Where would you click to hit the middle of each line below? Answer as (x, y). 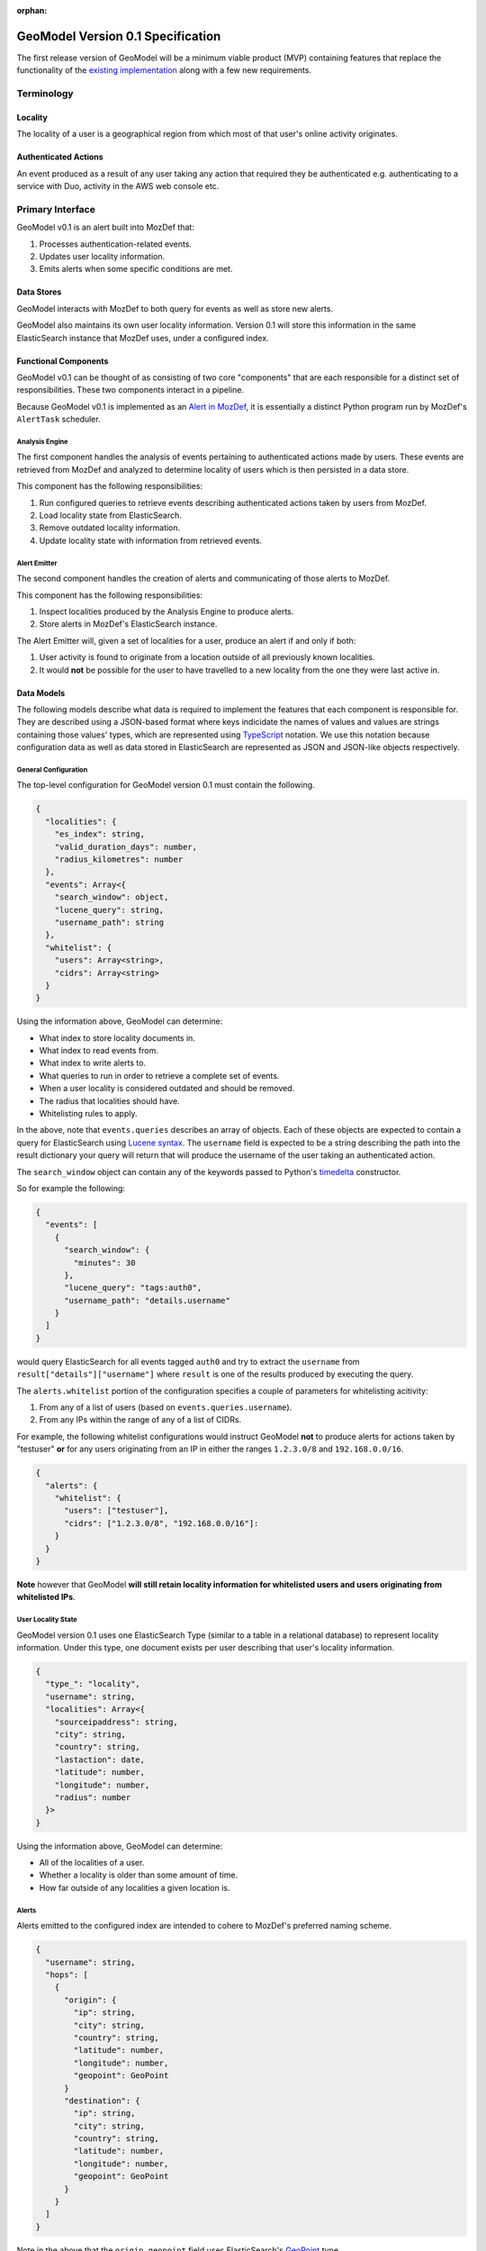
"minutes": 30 (104, 1262)
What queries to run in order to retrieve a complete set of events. (159, 1075)
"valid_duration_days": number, (126, 847)
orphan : (32, 10)
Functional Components (63, 361)
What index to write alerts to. (93, 1063)
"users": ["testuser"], (117, 1511)
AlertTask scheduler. (58, 420)
